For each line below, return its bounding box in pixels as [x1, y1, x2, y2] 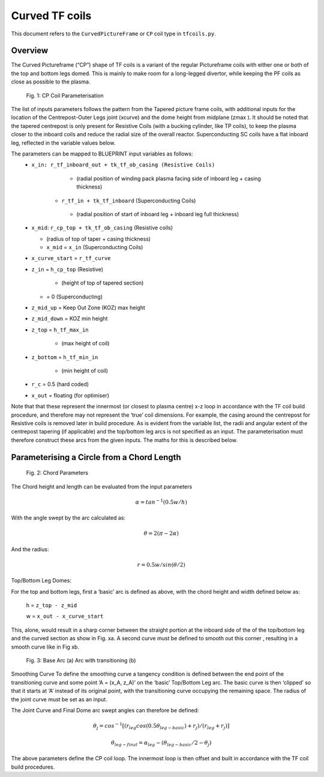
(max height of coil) [61, 340, 110, 347]
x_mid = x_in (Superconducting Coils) [46, 244, 143, 251]
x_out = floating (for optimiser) [31, 392, 110, 399]
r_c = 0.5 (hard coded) [31, 381, 89, 388]
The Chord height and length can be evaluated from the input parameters [11, 483, 193, 490]
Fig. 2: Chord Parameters [26, 469, 88, 477]
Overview [11, 46, 49, 56]
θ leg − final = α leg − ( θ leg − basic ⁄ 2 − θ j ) [111, 739, 212, 748]
